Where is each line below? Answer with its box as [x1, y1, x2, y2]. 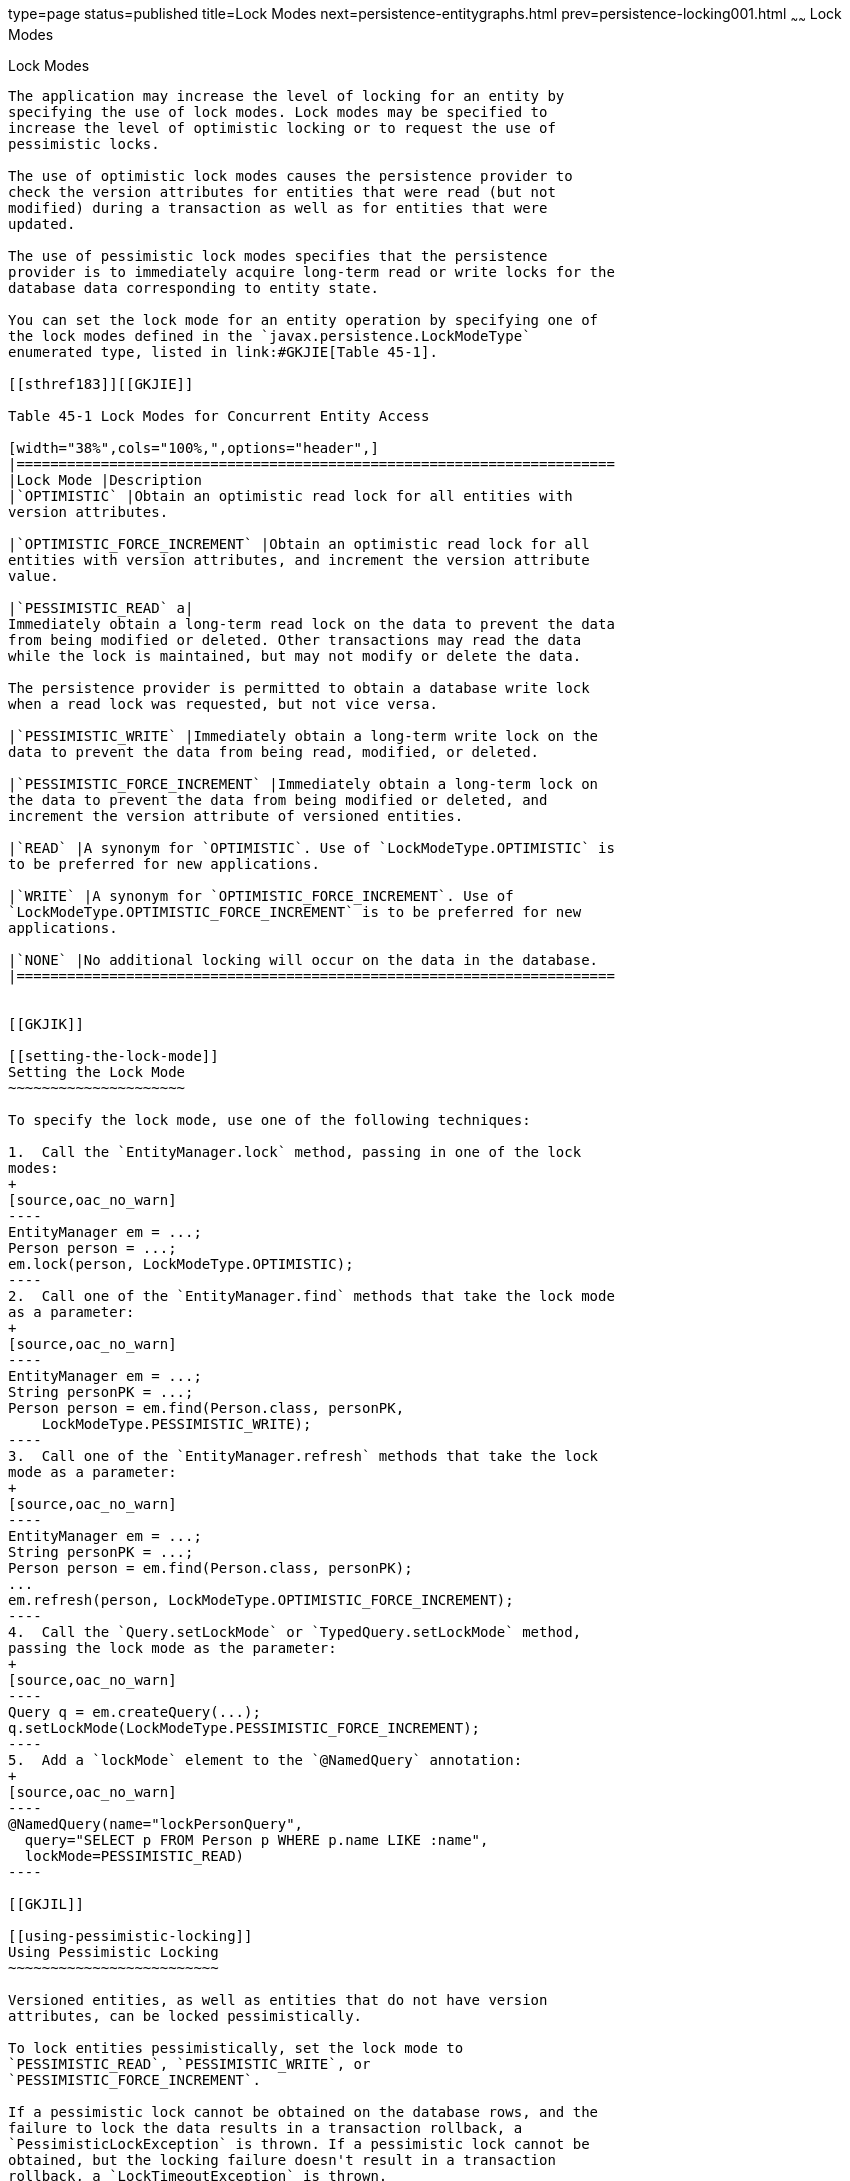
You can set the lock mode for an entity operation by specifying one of [8, 311, 599, 328]
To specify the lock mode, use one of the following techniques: [8, 1111, 531, 1128]
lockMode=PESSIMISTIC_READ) [24, 1847, 245, 1864]
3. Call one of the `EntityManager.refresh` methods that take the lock [8, 1447, 599, 1464]
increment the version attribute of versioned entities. [8, 807, 464, 824]
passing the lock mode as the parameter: [8, 1639, 337, 1656]
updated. [8, 215, 76, 232]
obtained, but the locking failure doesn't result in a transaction [8, 2151, 556, 2168]
